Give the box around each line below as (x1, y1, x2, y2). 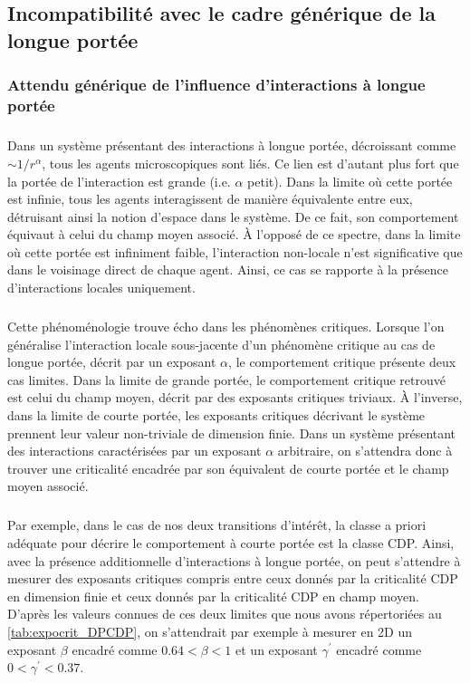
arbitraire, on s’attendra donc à (277, 441, 453, 460)
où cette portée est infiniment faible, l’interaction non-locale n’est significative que (7, 242, 463, 261)
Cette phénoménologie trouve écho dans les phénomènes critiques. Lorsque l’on (7, 317, 445, 336)
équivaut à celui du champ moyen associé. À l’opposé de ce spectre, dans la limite (7, 225, 461, 244)
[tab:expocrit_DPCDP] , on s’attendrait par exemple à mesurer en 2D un (7, 621, 413, 640)
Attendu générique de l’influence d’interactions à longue (7, 73, 426, 96)
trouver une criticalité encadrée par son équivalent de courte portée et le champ (7, 458, 449, 477)
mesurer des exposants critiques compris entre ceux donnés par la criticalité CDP (7, 569, 458, 588)
